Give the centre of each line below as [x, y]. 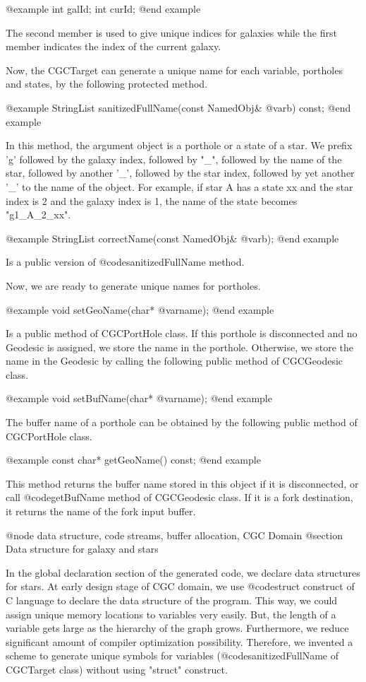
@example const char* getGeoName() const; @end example [133, 460]
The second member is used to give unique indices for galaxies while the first [171, 32]
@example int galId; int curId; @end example [103, 8]
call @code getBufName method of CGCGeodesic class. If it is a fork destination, [179, 497]
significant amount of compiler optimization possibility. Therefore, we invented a [179, 641]
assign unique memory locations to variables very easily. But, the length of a [171, 614]
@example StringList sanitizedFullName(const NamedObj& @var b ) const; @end [178, 107]
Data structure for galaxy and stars [82, 549]
